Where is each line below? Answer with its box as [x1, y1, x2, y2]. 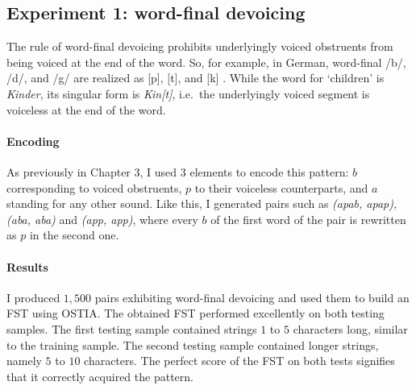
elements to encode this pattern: [189, 163, 349, 180]
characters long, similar [293, 320, 408, 337]
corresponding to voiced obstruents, [6, 179, 182, 196]
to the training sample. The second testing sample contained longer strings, [6, 336, 379, 353]
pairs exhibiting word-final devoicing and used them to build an [94, 288, 410, 305]
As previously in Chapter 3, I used [6, 163, 177, 180]
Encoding [6, 132, 60, 149]
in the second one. [29, 226, 119, 243]
